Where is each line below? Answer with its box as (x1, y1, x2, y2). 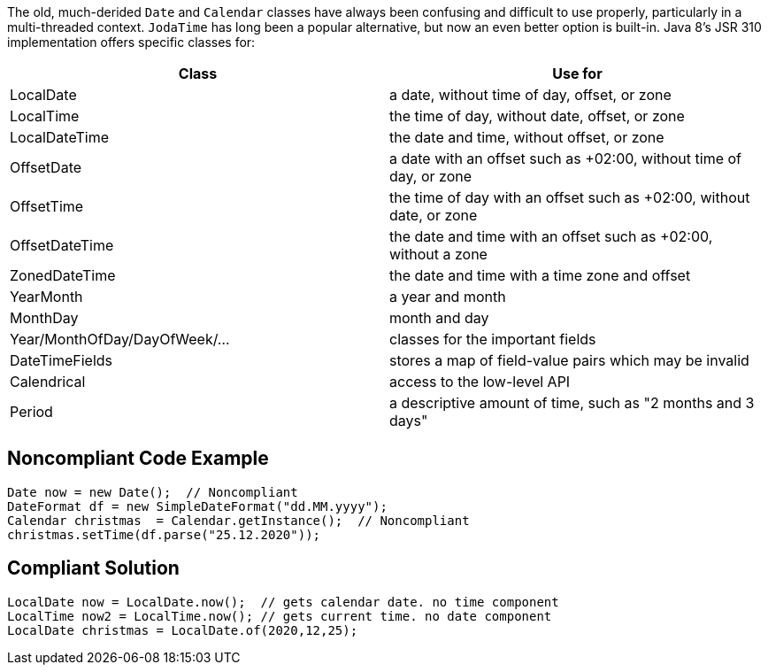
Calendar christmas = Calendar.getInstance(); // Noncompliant (7, 513, 470, 528)
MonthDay (10, 309, 79, 327)
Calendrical (10, 373, 86, 390)
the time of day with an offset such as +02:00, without (389, 189, 750, 206)
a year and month (389, 288, 506, 305)
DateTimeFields (10, 351, 112, 369)
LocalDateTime (10, 128, 110, 146)
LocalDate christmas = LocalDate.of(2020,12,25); (7, 622, 358, 637)
